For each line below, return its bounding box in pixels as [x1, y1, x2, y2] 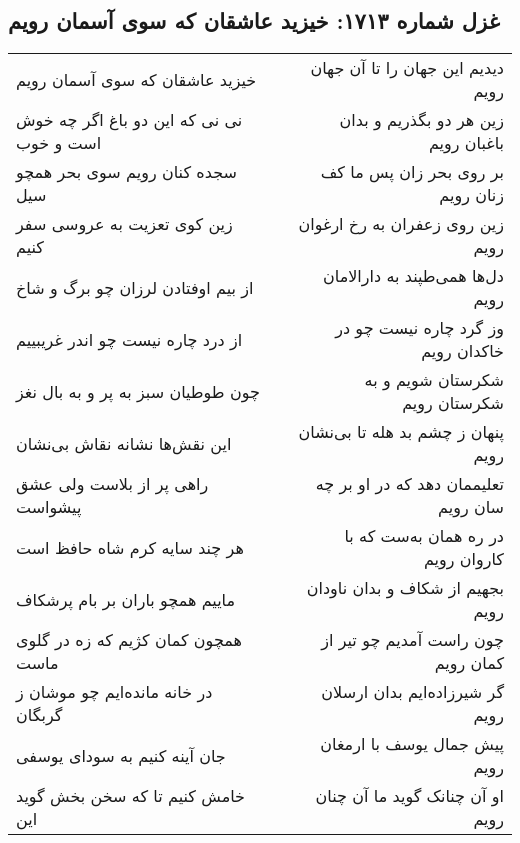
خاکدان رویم [421, 339, 504, 363]
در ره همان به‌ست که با [344, 524, 504, 548]
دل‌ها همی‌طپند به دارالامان [323, 264, 504, 288]
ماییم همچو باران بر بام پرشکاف [16, 587, 236, 611]
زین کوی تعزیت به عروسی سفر [16, 212, 233, 236]
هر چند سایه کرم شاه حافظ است [16, 535, 244, 559]
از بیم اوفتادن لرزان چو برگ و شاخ [16, 275, 254, 299]
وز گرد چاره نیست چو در [335, 316, 504, 340]
